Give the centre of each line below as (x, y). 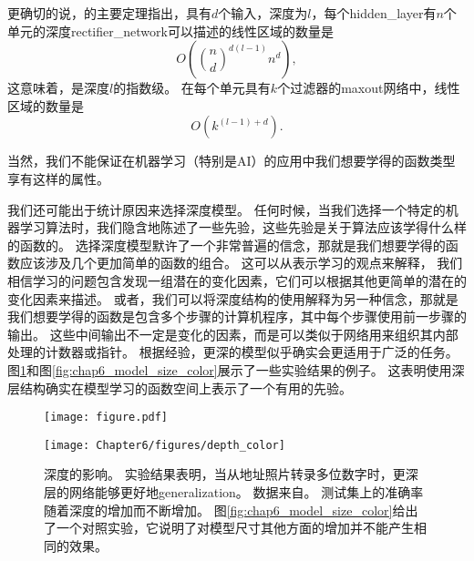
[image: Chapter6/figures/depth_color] (165, 445)
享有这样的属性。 (58, 178)
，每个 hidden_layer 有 (374, 13)
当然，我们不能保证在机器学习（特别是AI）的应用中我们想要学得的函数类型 (232, 161)
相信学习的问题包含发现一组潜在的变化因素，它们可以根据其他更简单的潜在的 (237, 280)
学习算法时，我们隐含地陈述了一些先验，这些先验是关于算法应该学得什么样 (243, 227)
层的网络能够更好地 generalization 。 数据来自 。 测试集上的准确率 (234, 492)
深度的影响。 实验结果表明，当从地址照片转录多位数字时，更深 (231, 474)
